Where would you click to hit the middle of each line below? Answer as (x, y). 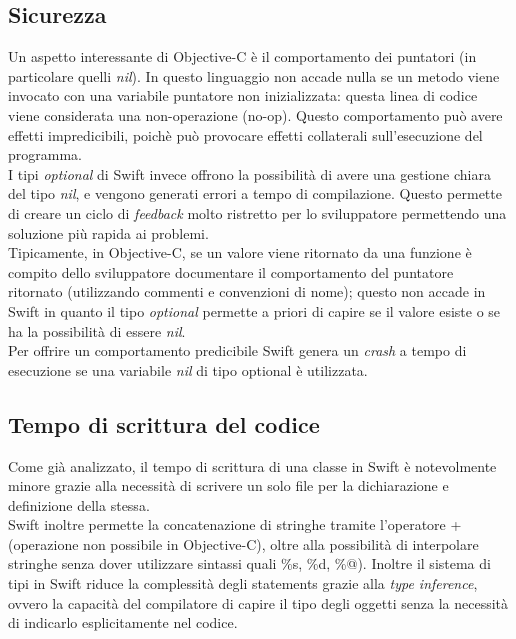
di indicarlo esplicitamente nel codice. (123, 622)
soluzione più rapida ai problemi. (108, 232)
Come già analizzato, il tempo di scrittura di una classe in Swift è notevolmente (252, 465)
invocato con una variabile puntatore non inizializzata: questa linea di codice (243, 95)
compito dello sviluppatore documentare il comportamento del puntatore (231, 271)
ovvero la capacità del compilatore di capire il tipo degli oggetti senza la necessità (258, 602)
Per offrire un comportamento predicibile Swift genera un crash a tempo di (237, 350)
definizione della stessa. (79, 504)
